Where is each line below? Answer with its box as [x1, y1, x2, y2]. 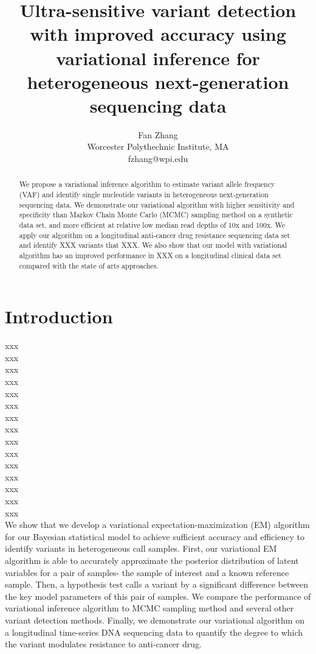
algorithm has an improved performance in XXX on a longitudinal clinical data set [19, 250, 281, 261]
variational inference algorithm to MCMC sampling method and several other [5, 602, 294, 614]
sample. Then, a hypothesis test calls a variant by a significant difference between [5, 578, 309, 591]
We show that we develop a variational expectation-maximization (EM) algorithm [5, 518, 310, 531]
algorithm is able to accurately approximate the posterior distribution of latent [5, 554, 299, 566]
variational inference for [56, 45, 260, 70]
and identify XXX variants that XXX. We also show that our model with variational [19, 240, 287, 250]
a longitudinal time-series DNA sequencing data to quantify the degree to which [5, 625, 303, 638]
